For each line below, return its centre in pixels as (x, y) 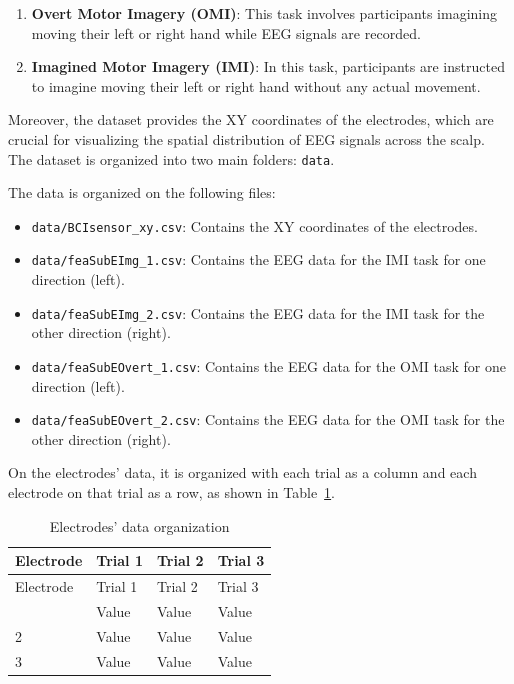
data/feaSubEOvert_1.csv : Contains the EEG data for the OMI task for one (268, 365)
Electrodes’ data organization (139, 525)
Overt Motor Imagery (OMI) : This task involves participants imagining (264, 13)
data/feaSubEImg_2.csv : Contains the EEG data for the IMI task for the (258, 312)
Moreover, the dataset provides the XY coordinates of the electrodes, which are (251, 119)
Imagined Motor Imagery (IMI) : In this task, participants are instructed (268, 66)
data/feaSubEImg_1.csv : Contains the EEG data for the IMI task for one (258, 259)
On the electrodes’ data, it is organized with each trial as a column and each (242, 472)
